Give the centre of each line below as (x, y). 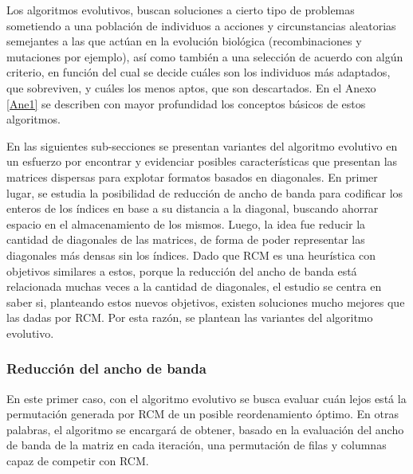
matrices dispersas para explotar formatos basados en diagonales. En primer (192, 176)
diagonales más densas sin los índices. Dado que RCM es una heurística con (191, 255)
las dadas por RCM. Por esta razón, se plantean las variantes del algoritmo (190, 317)
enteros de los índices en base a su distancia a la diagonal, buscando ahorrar (193, 208)
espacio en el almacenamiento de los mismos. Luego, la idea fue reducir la (186, 223)
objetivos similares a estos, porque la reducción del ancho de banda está (182, 270)
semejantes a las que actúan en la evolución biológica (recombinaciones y (184, 41)
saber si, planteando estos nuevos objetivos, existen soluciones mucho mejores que (206, 302)
